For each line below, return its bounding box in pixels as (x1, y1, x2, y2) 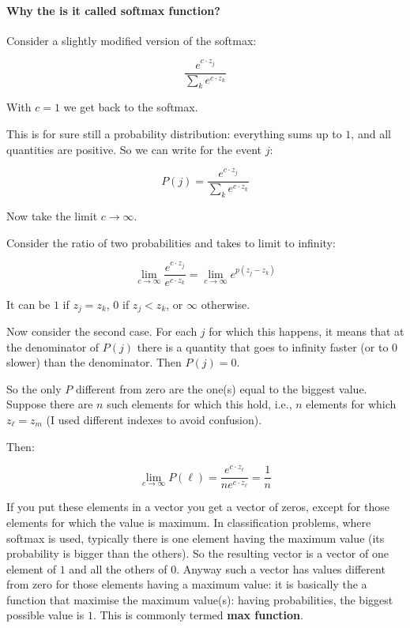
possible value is (6, 607, 85, 623)
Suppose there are (6, 396, 93, 412)
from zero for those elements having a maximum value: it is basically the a (6, 576, 367, 592)
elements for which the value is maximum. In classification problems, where (6, 513, 371, 530)
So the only (6, 380, 62, 397)
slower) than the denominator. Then (6, 354, 182, 370)
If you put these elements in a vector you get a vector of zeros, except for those (6, 498, 389, 515)
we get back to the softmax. (63, 99, 198, 115)
